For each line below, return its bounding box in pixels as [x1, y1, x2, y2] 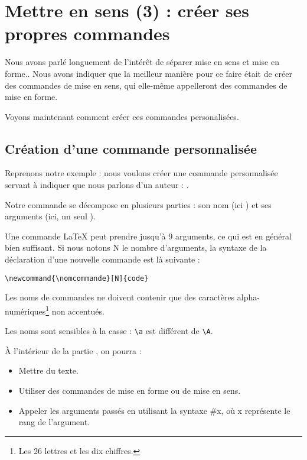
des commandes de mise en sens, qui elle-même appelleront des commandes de [5, 79, 288, 91]
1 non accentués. [45, 303, 104, 317]
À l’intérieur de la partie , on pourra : [5, 344, 142, 357]
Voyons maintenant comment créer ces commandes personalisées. [5, 110, 239, 122]
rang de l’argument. [18, 416, 90, 428]
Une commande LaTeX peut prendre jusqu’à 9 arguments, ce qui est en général [5, 229, 292, 242]
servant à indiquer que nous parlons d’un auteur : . [5, 179, 189, 191]
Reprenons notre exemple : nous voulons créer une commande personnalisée [5, 167, 278, 179]
